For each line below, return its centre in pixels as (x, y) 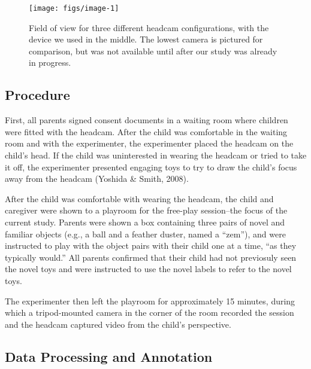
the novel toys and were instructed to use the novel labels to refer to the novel (148, 269)
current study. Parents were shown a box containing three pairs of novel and (145, 222)
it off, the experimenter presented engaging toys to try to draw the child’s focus (151, 167)
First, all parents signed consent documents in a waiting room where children (147, 120)
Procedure (37, 95)
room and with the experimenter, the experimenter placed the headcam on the (149, 143)
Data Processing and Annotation (109, 356)
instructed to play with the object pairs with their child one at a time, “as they (151, 246)
